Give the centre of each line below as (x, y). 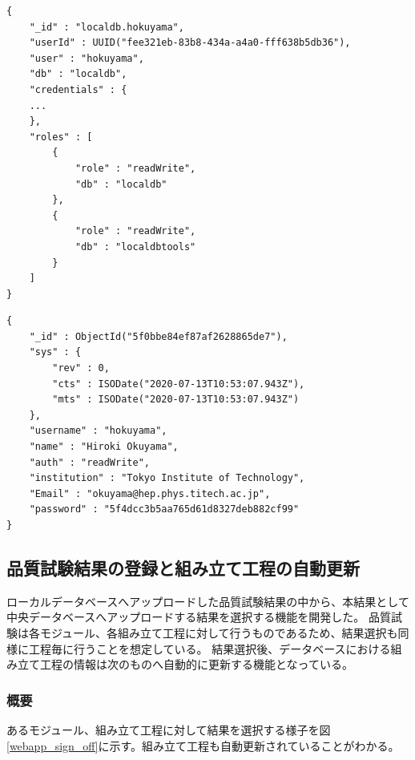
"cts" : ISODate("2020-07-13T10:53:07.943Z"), (179, 384)
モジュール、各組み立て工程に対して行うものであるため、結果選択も (219, 632)
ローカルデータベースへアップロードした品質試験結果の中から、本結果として (208, 601)
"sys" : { (55, 352)
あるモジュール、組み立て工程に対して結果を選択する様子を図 (169, 729)
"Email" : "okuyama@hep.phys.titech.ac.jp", (150, 493)
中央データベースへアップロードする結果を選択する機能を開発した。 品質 (199, 617)
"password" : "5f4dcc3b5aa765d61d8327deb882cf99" (164, 509)
